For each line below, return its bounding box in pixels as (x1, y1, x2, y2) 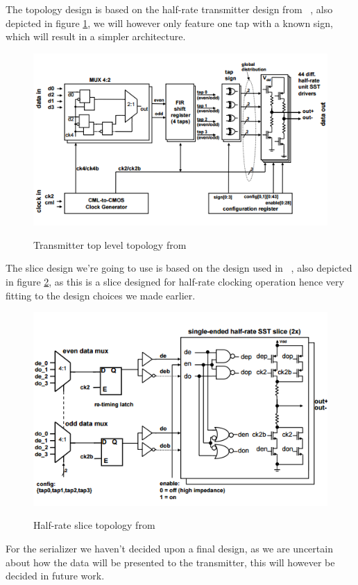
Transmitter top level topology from (33, 237, 187, 252)
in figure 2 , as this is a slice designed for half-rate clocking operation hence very (6, 274, 344, 289)
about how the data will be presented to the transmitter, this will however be (6, 555, 335, 569)
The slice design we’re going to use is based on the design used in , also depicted (6, 261, 352, 275)
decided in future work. (6, 568, 105, 583)
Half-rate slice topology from (33, 518, 155, 532)
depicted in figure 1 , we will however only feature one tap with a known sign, (6, 15, 333, 30)
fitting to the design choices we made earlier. (6, 288, 196, 302)
